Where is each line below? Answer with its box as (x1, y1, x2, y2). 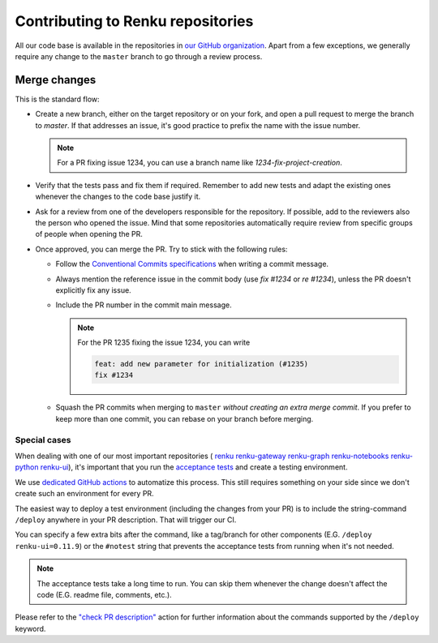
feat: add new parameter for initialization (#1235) (94, 359, 309, 369)
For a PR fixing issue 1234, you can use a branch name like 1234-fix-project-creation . (57, 158, 342, 168)
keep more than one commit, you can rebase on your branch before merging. (55, 414, 314, 423)
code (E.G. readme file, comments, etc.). (36, 589, 172, 599)
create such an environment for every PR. (15, 489, 154, 499)
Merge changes (15, 73, 97, 87)
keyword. (15, 624, 46, 633)
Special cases (15, 434, 71, 445)
